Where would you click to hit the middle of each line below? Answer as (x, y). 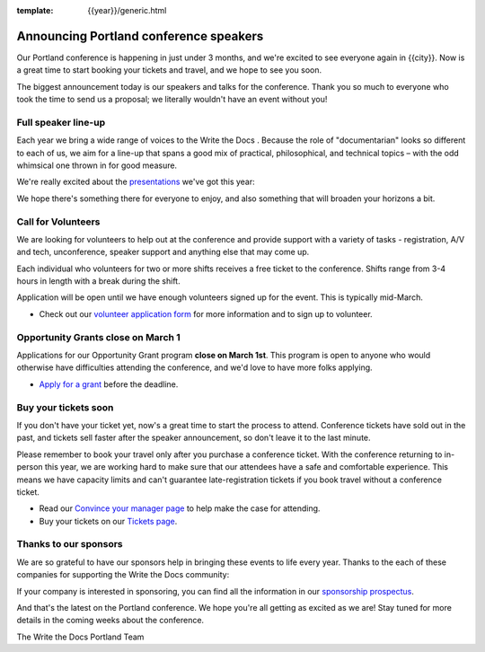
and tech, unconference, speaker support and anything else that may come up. (163, 252)
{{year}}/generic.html (127, 10)
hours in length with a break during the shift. (98, 281)
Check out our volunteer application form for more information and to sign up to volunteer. (206, 313)
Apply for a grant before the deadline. (109, 384)
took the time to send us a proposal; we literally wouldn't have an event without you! (172, 100)
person (30, 467)
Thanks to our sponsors (70, 544)
